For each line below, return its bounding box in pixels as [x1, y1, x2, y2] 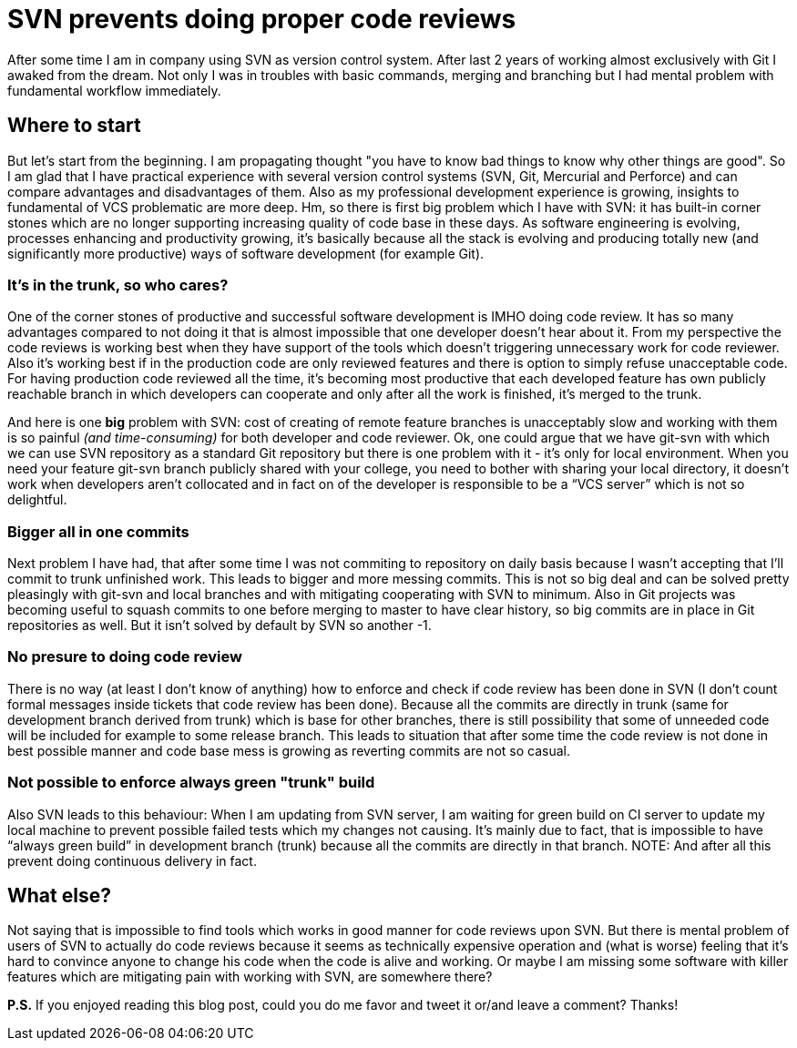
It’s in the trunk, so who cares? [7, 275, 229, 294]
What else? [7, 884, 111, 908]
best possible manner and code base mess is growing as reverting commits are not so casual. [7, 742, 570, 758]
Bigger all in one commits [7, 522, 189, 541]
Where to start [7, 114, 141, 137]
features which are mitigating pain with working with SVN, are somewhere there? [7, 969, 493, 985]
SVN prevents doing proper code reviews [7, 4, 516, 35]
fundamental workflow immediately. [7, 82, 221, 98]
